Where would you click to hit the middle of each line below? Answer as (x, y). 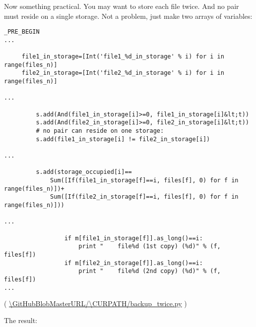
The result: (21, 320)
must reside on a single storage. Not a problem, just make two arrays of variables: (128, 16)
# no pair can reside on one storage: (100, 131)
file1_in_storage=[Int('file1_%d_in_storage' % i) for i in (123, 57)
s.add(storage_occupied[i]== (84, 172)
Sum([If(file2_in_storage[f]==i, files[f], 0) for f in (144, 197)
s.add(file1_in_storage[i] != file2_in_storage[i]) (123, 139)
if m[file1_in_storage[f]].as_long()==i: (133, 238)
